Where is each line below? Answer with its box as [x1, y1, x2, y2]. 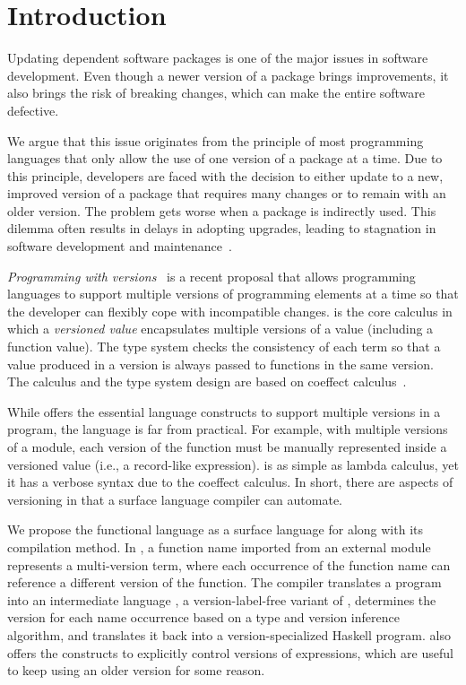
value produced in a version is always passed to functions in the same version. [7, 354, 434, 373]
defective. [7, 100, 59, 119]
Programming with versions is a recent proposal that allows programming [7, 266, 416, 285]
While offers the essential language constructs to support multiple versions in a [7, 402, 441, 421]
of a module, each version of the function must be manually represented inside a [7, 438, 447, 455]
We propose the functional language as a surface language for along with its [7, 520, 424, 539]
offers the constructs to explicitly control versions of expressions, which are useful [7, 643, 453, 662]
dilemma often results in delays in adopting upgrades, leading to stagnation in [7, 219, 436, 238]
